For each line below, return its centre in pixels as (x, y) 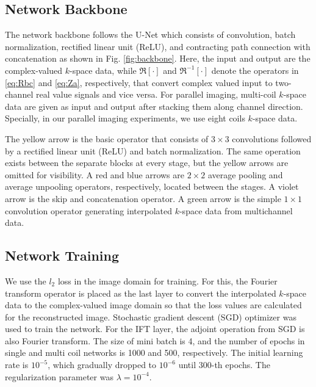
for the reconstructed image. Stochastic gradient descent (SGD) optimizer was (151, 316)
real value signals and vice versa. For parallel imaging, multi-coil (156, 94)
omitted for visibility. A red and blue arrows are (95, 174)
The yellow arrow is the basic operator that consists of (107, 138)
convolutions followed (272, 138)
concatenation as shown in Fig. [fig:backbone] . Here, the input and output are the (158, 58)
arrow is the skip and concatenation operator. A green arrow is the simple (143, 198)
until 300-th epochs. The (224, 365)
